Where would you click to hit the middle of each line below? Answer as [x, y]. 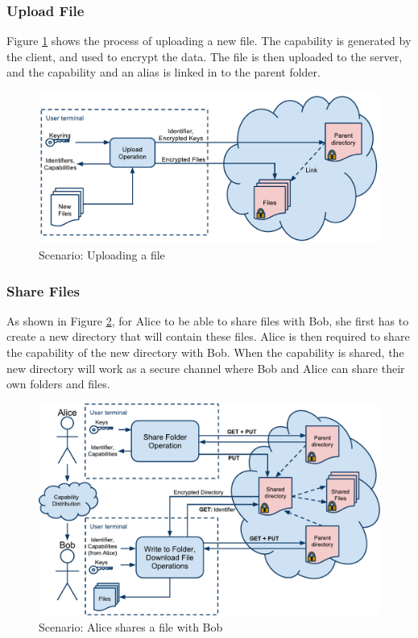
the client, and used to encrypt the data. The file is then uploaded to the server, [205, 56]
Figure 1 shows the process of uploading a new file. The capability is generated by [209, 41]
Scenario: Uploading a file [102, 254]
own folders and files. [58, 384]
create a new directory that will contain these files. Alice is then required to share [208, 336]
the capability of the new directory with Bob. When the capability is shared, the [205, 352]
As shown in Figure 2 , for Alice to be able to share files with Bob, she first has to [208, 320]
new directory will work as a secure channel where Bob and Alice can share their [206, 368]
